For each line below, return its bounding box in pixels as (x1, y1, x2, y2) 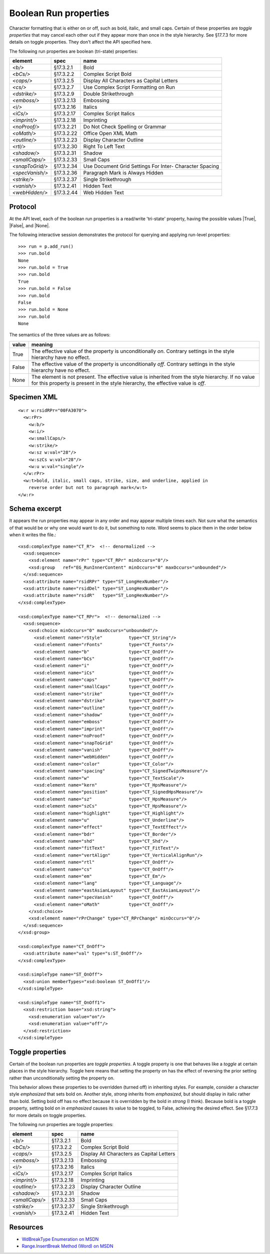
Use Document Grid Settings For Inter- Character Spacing (83, 163, 219, 170)
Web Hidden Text (83, 189, 124, 196)
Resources (9, 1223, 43, 1231)
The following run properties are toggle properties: (9, 1122, 113, 1128)
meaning (31, 341, 53, 348)
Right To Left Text (83, 143, 125, 150)
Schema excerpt (9, 505, 62, 513)
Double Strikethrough (83, 90, 133, 97)
